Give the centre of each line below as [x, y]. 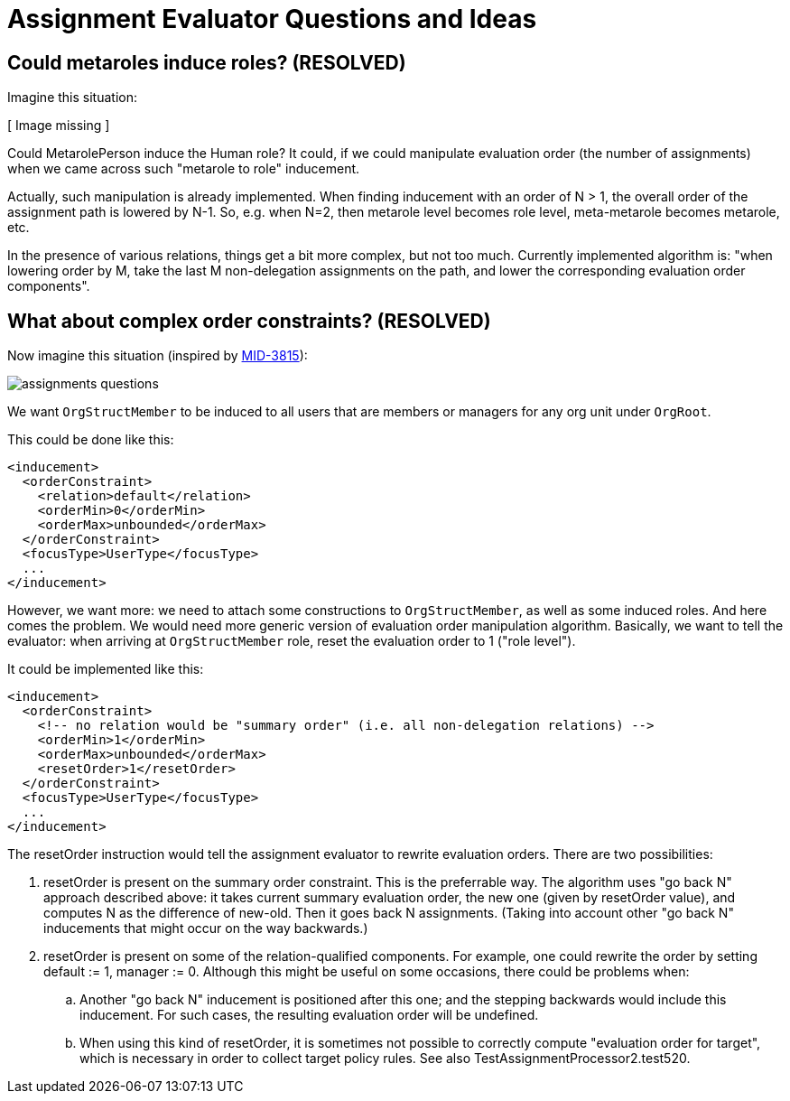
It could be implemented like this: [106, 669]
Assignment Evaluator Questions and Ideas [272, 19]
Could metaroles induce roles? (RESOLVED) [207, 62]
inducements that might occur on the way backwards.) [206, 928]
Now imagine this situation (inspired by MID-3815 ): [158, 356]
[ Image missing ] [59, 126]
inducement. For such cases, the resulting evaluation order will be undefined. [309, 1015]
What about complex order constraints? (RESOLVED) [249, 321]
